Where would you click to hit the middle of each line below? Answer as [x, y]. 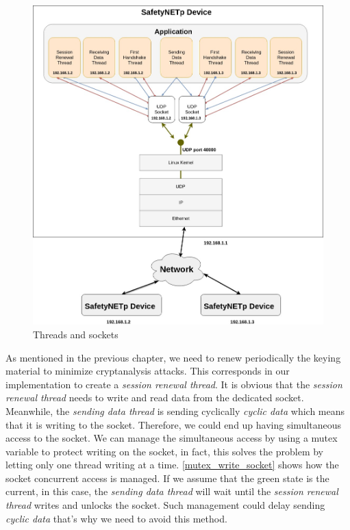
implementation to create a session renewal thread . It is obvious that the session [174, 384]
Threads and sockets [76, 334]
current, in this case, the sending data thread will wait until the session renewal [172, 491]
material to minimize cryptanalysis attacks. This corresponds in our [148, 371]
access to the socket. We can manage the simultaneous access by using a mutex [172, 438]
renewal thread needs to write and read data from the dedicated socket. [155, 397]
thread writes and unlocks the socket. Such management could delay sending [165, 505]
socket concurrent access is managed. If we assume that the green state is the [167, 478]
